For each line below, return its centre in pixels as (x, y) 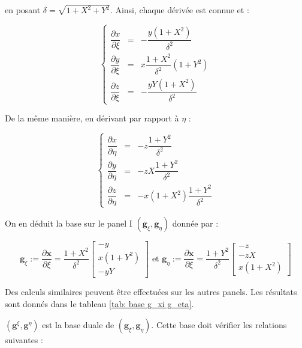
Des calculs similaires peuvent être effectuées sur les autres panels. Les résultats (151, 292)
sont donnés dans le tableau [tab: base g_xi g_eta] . (99, 303)
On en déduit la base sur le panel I (69, 223)
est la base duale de (78, 325)
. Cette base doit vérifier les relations (219, 325)
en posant (23, 10)
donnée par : (195, 223)
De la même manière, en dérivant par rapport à (92, 118)
